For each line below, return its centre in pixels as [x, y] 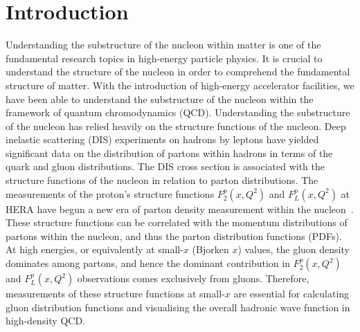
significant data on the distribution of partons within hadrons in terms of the [169, 153]
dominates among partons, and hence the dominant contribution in [148, 263]
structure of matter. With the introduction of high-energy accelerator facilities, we [180, 85]
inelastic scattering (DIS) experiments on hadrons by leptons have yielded [162, 139]
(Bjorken [210, 249]
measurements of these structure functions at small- [115, 294]
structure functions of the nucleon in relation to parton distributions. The [162, 180]
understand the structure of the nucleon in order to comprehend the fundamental [178, 72]
